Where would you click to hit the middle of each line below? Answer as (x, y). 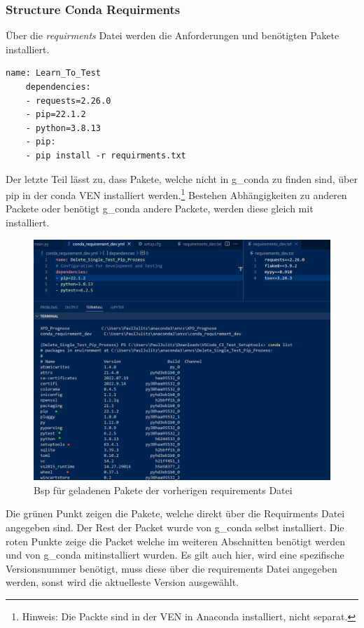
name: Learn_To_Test (54, 73)
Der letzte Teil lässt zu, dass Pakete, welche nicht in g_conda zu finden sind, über (182, 178)
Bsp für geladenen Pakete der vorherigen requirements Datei (163, 490)
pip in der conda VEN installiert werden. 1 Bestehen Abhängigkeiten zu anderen (176, 194)
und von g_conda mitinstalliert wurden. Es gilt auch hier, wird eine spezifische (175, 555)
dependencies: (58, 87)
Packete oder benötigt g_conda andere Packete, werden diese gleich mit (160, 209)
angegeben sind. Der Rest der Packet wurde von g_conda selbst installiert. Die (175, 527)
